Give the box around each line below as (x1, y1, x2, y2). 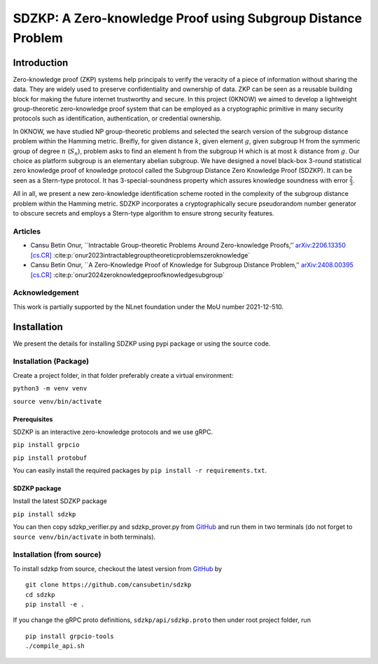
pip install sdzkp (13, 510, 76, 518)
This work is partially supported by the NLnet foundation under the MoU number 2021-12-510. (13, 302, 283, 311)
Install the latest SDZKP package (13, 497, 108, 505)
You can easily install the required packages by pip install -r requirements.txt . (13, 466, 267, 475)
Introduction (13, 57, 69, 69)
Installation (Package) (13, 357, 90, 367)
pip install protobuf (13, 453, 87, 462)
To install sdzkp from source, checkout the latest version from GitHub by (13, 564, 223, 573)
